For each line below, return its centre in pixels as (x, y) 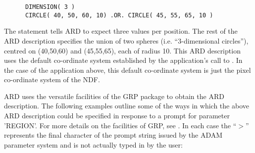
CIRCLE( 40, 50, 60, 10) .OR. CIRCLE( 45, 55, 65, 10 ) (119, 15)
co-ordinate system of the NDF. (52, 79)
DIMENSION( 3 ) (50, 7)
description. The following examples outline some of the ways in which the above (127, 106)
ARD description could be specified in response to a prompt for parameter (117, 116)
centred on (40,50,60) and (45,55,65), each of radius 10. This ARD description (122, 50)
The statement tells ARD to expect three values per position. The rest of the (121, 31)
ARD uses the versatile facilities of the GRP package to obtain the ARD (114, 96)
